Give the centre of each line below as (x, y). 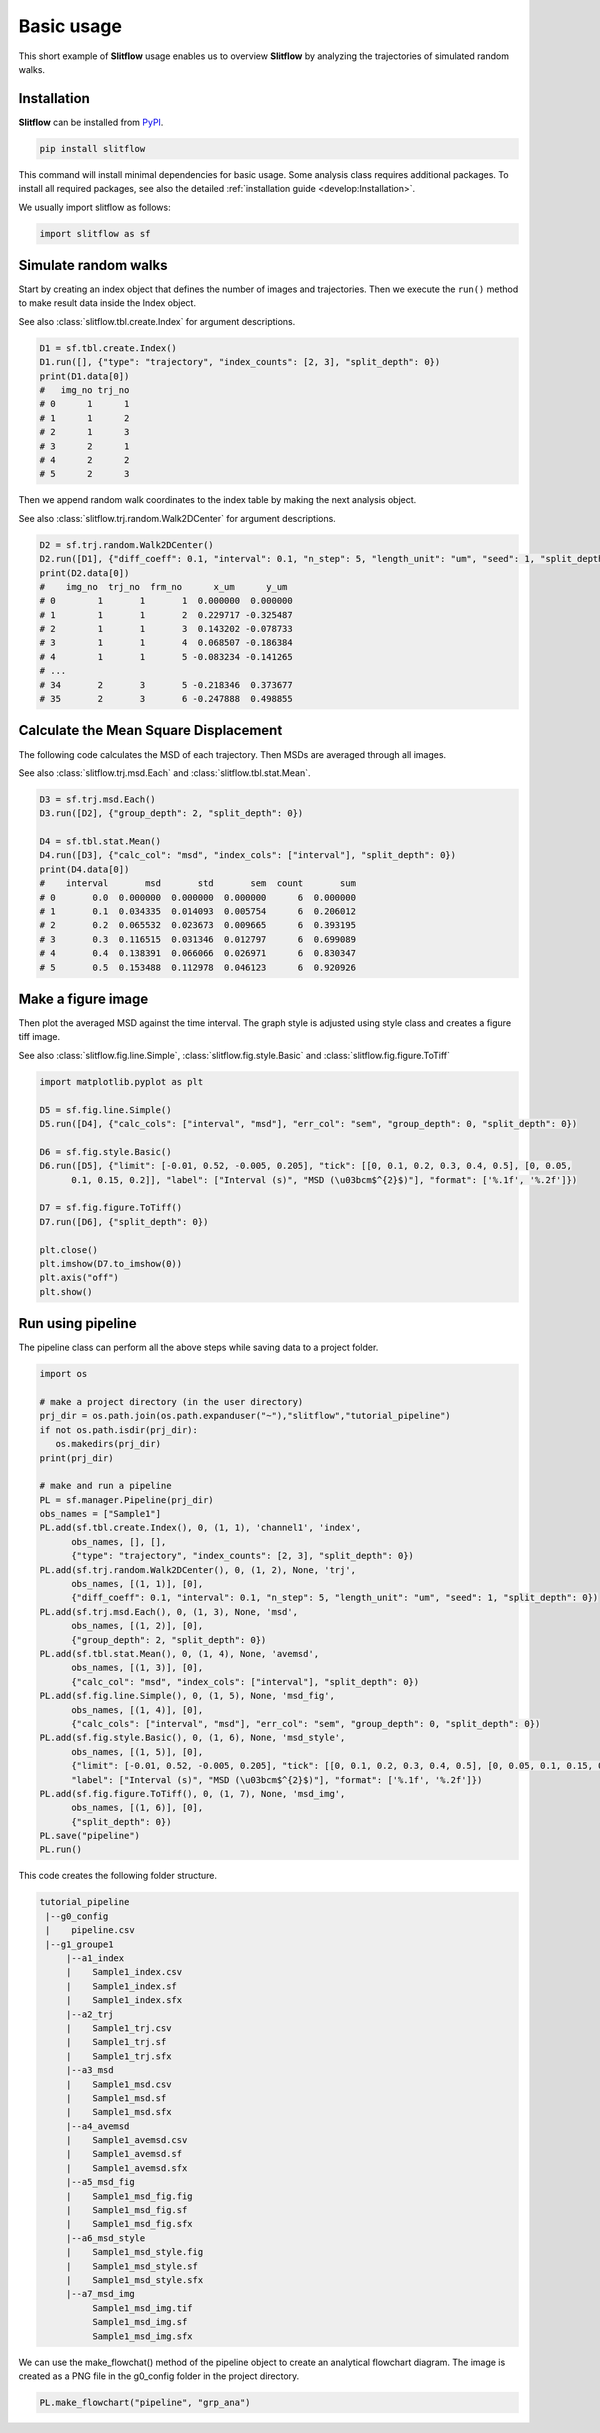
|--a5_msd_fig (100, 2182)
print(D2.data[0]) (84, 573)
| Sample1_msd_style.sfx (134, 2279)
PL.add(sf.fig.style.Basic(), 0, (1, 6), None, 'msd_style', (192, 1738)
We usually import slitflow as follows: (94, 207)
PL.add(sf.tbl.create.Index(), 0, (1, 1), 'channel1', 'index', (200, 1528)
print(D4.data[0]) (84, 869)
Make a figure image (83, 998)
